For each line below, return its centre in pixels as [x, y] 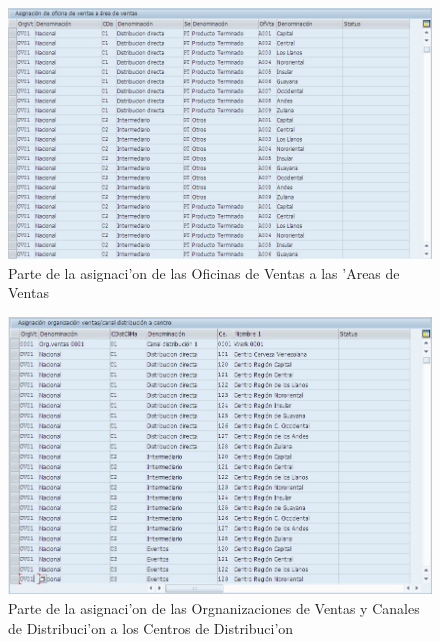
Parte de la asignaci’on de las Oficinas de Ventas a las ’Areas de [204, 272]
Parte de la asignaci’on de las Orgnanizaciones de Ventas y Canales [214, 608]
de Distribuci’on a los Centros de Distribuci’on [151, 627]
